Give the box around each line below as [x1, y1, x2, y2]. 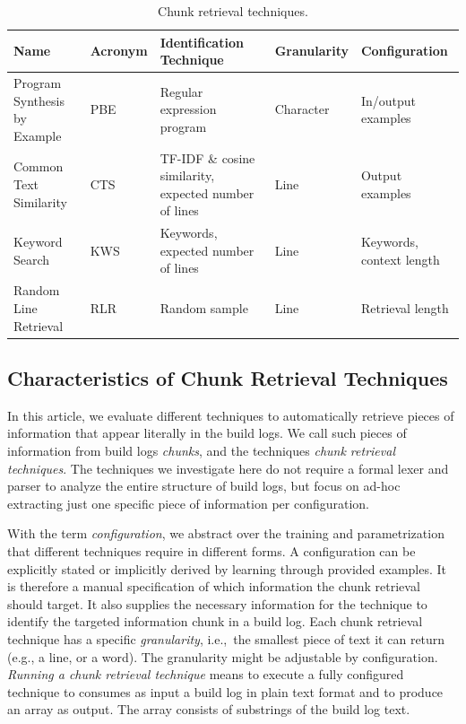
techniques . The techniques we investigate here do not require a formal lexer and [7, 458, 449, 477]
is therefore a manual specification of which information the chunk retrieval [7, 577, 420, 596]
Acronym [90, 41, 148, 60]
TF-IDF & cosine [160, 148, 255, 167]
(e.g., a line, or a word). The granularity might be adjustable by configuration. [7, 647, 438, 666]
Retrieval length [360, 298, 449, 317]
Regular [160, 82, 203, 100]
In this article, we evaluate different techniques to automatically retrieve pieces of [7, 406, 454, 424]
